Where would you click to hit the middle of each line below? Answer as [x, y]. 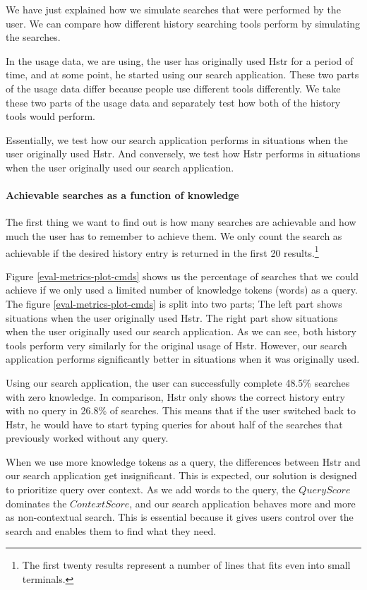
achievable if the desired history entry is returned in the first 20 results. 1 [162, 251]
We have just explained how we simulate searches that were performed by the [173, 9]
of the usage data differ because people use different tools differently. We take [173, 88]
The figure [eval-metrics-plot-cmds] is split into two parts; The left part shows [174, 303]
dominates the [36, 503]
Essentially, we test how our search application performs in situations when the [177, 139]
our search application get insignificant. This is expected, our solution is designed [181, 475]
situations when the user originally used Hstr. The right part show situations [172, 317]
